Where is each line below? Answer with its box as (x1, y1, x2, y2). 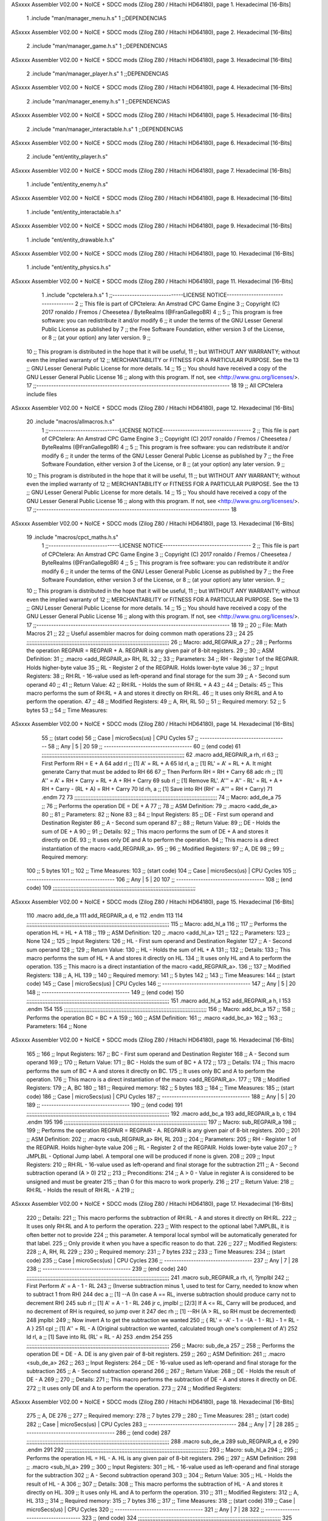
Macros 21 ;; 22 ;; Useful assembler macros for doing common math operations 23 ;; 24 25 (26, 630, 254, 637)
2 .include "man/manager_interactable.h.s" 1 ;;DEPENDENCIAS (26, 125, 183, 133)
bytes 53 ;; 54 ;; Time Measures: (26, 706, 108, 714)
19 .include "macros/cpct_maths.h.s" (26, 533, 118, 541)
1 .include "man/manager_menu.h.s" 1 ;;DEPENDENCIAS (26, 15, 167, 22)
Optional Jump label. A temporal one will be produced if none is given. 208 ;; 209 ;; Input (52, 1152, 275, 1160)
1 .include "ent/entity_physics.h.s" (26, 263, 111, 271)
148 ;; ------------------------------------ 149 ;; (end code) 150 (26, 989, 184, 996)
